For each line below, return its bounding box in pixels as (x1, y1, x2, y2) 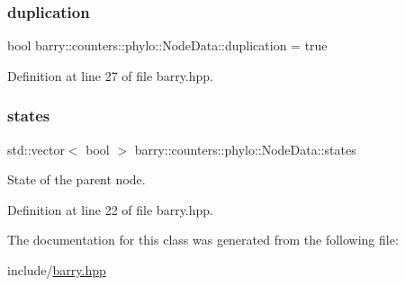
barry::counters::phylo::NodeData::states (134, 139, 356, 158)
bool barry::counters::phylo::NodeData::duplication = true (7, 36, 328, 55)
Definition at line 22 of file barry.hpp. (7, 200, 213, 219)
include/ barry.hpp (7, 261, 106, 279)
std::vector (7, 139, 65, 158)
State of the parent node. (7, 170, 146, 189)
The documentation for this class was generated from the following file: (7, 230, 399, 249)
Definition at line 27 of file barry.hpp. (7, 66, 213, 85)
